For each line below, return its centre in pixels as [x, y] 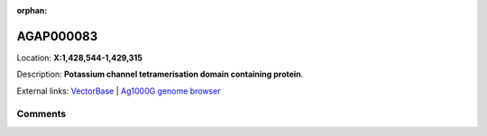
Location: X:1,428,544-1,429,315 [80, 58]
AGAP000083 [57, 36]
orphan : [32, 10]
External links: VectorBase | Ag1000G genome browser [119, 91]
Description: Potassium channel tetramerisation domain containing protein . [160, 74]
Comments [41, 114]
